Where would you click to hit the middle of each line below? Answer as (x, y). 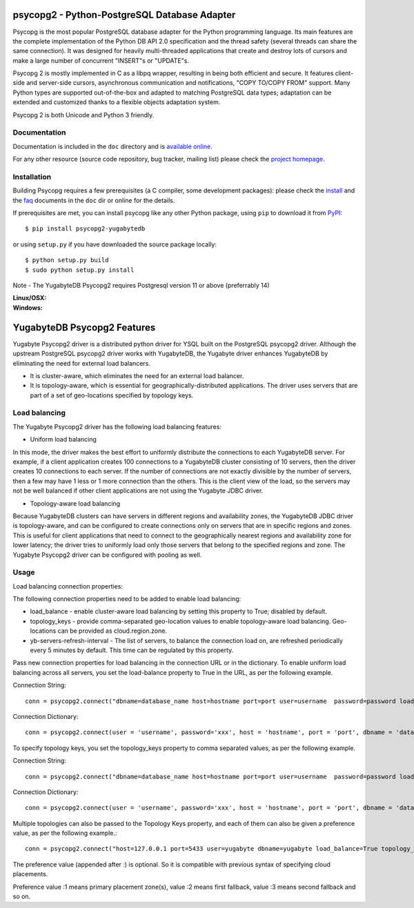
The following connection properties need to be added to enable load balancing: (127, 599)
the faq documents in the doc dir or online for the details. (94, 200)
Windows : (28, 308)
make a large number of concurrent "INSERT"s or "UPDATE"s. (101, 60)
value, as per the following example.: (65, 833)
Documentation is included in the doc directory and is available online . (113, 146)
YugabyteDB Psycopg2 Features (84, 327)
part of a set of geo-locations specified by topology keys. (112, 395)
